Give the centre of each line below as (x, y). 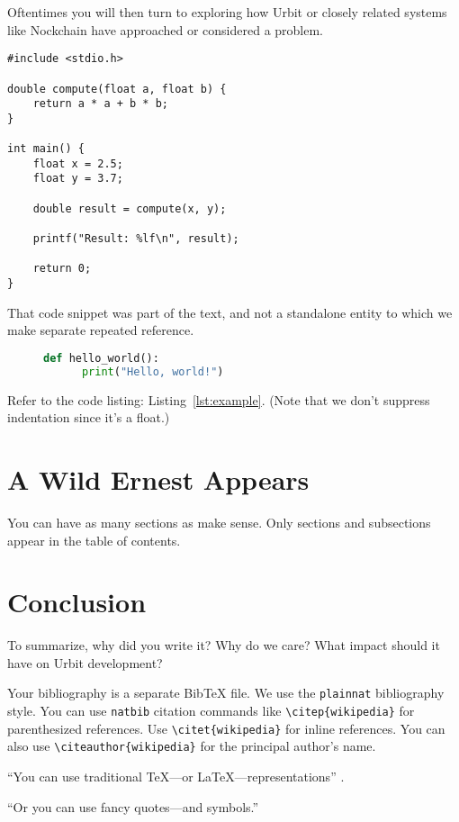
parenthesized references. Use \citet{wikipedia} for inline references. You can (226, 728)
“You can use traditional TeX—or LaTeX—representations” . (176, 777)
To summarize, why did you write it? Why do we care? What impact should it (224, 645)
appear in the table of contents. (94, 540)
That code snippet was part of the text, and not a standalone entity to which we (230, 312)
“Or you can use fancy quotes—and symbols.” (133, 806)
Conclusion (77, 602)
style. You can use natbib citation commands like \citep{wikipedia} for (211, 711)
